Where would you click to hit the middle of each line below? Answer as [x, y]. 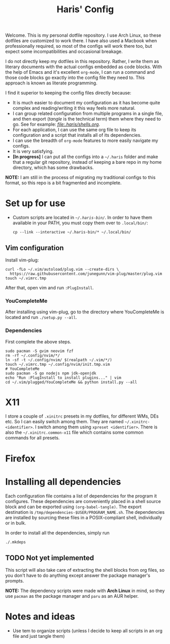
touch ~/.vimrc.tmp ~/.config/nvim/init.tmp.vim [58, 364]
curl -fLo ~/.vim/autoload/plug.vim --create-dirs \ [62, 269]
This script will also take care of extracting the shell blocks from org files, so [85, 570]
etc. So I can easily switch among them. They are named [64, 422]
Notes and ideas [40, 617]
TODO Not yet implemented [50, 558]
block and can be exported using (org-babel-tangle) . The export [74, 507]
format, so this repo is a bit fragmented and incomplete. [63, 183]
